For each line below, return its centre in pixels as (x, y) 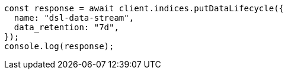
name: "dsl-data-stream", (74, 18)
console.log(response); (59, 46)
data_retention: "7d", (66, 27)
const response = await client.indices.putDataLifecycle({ (144, 8)
